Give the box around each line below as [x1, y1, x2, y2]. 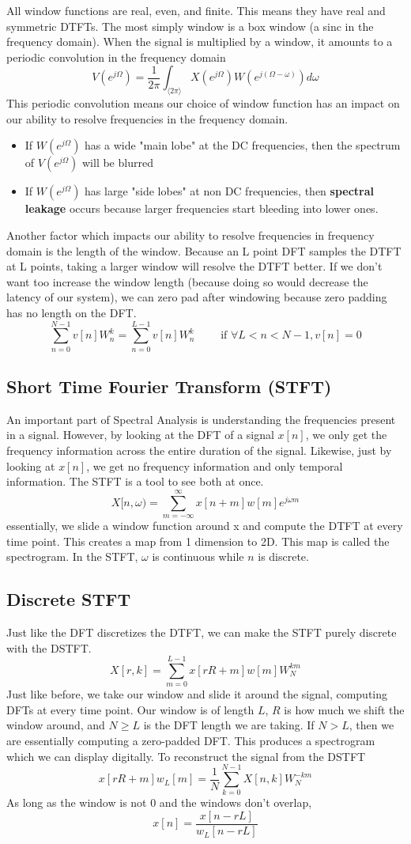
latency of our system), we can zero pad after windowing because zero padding [6, 289, 387, 305]
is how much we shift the [284, 701, 405, 717]
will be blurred [81, 154, 153, 171]
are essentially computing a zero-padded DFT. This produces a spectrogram [6, 732, 375, 749]
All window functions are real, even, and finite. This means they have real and [6, 2, 386, 18]
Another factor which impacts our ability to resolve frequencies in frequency [6, 226, 375, 243]
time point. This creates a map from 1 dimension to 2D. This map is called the [6, 532, 390, 549]
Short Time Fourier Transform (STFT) [6, 374, 332, 399]
